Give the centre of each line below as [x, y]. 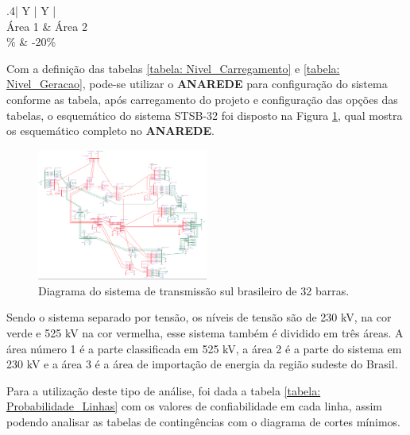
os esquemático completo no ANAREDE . [110, 131]
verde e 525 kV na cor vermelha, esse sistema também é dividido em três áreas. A [205, 333]
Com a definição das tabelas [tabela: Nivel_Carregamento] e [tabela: [173, 68]
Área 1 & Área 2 [47, 26]
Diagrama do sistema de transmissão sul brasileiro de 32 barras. [194, 290]
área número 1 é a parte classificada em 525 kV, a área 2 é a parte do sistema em [204, 348]
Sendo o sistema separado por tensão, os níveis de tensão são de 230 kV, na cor [199, 317]
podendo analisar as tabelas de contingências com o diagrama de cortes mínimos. [203, 422]
